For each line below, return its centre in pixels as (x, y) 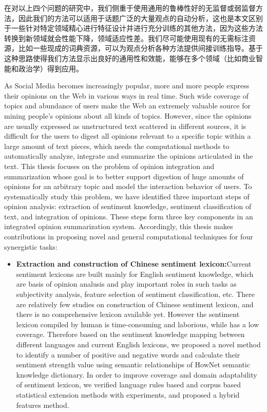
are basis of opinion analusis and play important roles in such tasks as (126, 284)
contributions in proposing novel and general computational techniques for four (129, 237)
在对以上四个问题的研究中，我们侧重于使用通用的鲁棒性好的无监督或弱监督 (130, 8)
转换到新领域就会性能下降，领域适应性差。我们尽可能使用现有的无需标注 (126, 38)
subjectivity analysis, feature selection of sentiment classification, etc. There (135, 294)
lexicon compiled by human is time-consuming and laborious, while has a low (138, 324)
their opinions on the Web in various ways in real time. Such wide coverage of (126, 95)
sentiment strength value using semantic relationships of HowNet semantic (133, 364)
